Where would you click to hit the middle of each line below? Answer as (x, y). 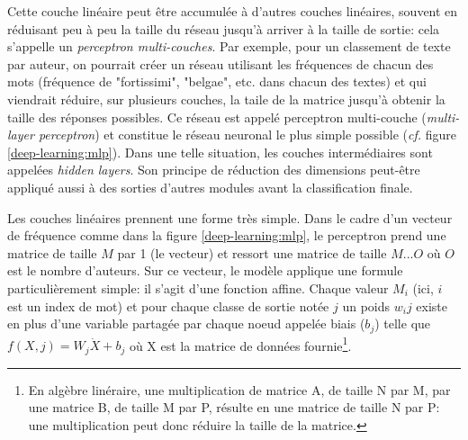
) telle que (403, 323)
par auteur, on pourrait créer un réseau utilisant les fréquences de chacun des (220, 63)
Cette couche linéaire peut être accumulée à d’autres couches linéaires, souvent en (233, 11)
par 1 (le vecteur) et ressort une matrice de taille (252, 252)
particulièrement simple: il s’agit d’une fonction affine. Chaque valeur (198, 287)
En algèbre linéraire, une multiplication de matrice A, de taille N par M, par (239, 389)
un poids (366, 305)
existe (432, 305)
